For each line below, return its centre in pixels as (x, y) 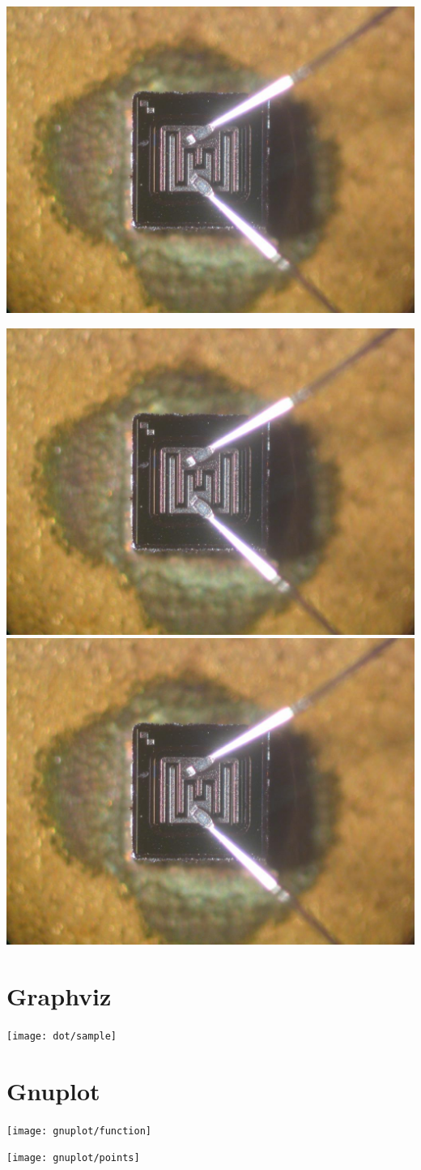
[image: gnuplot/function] (79, 1131)
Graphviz (59, 995)
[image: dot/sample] (62, 1036)
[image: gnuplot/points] (73, 1158)
